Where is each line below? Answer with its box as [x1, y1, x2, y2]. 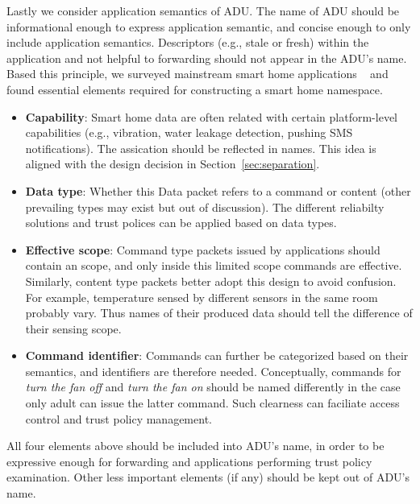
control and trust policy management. [25, 410, 212, 427]
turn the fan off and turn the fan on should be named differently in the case [25, 378, 401, 395]
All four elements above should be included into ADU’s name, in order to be [6, 437, 385, 454]
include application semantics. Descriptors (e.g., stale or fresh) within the [6, 34, 369, 51]
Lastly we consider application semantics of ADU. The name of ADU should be [6, 2, 400, 19]
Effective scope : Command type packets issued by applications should [25, 241, 380, 258]
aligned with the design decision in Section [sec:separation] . [25, 155, 320, 172]
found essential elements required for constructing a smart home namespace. [6, 81, 383, 97]
